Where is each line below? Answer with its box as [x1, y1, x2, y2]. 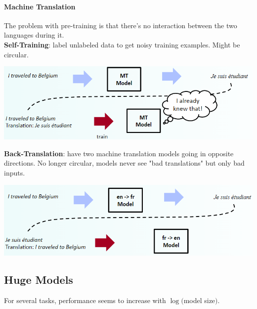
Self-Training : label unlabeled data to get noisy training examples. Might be [4, 39, 240, 49]
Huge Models [4, 271, 73, 287]
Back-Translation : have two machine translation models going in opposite [4, 148, 234, 158]
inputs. [4, 167, 25, 177]
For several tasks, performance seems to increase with [4, 295, 166, 305]
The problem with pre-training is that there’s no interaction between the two [4, 20, 237, 30]
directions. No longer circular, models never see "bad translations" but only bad [4, 158, 245, 168]
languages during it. [4, 30, 64, 40]
